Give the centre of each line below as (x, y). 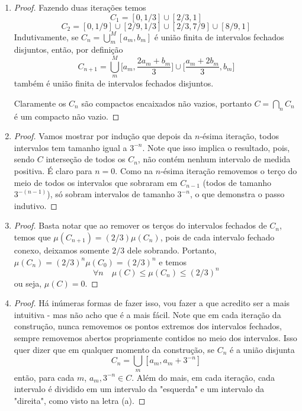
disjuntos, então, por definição (68, 49)
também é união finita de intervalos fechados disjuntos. (114, 83)
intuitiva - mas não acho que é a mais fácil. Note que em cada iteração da (147, 314)
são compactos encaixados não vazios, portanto (166, 103)
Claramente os (40, 103)
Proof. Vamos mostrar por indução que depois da (103, 136)
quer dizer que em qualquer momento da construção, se (114, 349)
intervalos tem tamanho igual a (70, 147)
